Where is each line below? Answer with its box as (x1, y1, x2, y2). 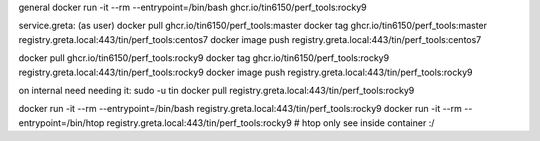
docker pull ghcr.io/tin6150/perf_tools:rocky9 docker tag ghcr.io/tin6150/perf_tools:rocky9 (18, 52, 390, 64)
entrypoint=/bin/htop (18, 116, 105, 129)
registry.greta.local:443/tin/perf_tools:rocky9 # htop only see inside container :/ (106, 116, 435, 129)
